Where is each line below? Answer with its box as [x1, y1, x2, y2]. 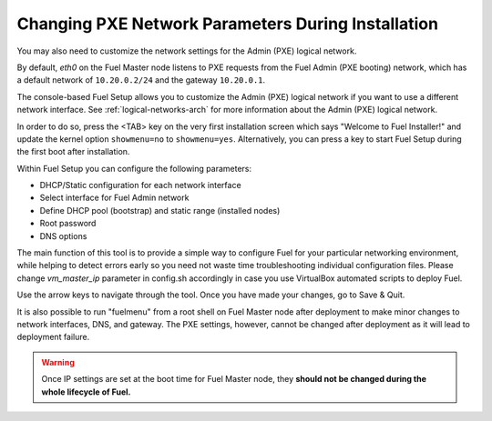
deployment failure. [16, 332, 90, 343]
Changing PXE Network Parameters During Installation [16, 14, 439, 34]
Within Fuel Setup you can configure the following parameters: [16, 163, 252, 174]
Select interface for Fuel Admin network [39, 192, 190, 204]
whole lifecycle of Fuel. [41, 386, 131, 397]
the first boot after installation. [16, 146, 130, 157]
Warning [41, 356, 75, 367]
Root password [39, 218, 97, 229]
